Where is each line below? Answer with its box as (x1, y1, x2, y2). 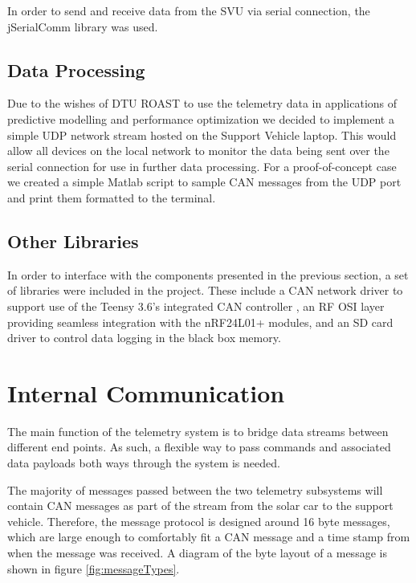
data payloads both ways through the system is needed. (7, 455, 280, 471)
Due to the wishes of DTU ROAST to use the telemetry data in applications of (7, 95, 398, 112)
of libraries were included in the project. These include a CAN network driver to (7, 282, 403, 299)
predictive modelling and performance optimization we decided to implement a (7, 110, 394, 127)
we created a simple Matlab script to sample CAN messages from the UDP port (7, 173, 402, 190)
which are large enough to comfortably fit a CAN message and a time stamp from (7, 528, 410, 545)
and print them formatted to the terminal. (7, 189, 216, 206)
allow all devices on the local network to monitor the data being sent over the (7, 142, 389, 159)
